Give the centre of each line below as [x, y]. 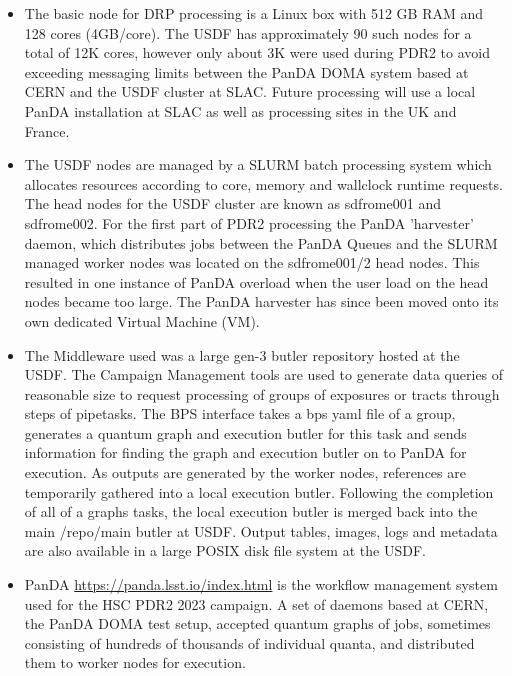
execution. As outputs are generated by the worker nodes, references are [245, 472]
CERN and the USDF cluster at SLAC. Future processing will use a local [250, 91]
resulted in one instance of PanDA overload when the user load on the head [256, 281]
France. [47, 130]
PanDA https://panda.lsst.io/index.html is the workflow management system [261, 584]
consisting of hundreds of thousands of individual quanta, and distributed [249, 642]
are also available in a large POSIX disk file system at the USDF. [225, 550]
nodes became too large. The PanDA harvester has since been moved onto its [261, 301]
